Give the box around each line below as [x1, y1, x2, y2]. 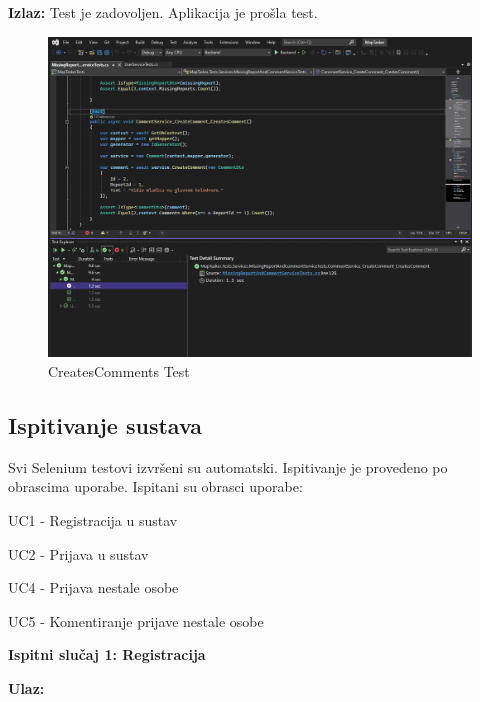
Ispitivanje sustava [8, 410, 203, 441]
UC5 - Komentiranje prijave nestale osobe [8, 610, 264, 631]
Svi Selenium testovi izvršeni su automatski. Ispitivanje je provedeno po [8, 456, 448, 477]
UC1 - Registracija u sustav [8, 510, 178, 531]
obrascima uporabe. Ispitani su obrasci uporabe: [8, 476, 303, 497]
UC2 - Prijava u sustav [8, 543, 149, 564]
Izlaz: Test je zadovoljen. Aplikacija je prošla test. [8, 2, 318, 22]
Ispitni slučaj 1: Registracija [8, 644, 206, 665]
